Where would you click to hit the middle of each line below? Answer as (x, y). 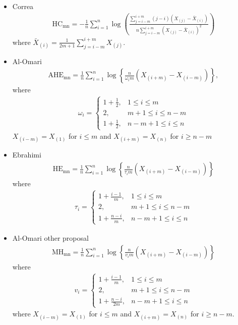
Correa (23, 6)
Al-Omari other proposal (50, 237)
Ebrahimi (27, 155)
